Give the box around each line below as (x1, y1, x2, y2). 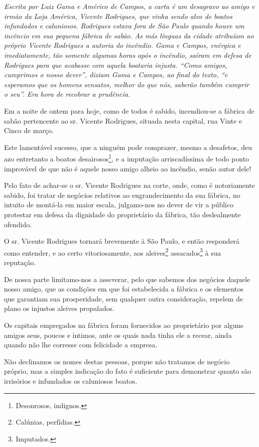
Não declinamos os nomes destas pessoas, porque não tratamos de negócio (4, 356, 230, 366)
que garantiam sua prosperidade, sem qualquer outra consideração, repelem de (4, 293, 243, 303)
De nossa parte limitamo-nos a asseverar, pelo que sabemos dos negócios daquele (4, 274, 251, 284)
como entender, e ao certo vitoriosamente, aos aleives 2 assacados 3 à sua (4, 246, 221, 258)
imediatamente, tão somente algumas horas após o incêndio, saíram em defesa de (4, 49, 252, 60)
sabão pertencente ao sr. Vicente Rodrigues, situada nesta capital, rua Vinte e (4, 115, 242, 126)
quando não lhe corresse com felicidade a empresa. (4, 339, 157, 350)
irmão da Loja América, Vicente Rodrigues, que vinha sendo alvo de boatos (4, 10, 233, 21)
